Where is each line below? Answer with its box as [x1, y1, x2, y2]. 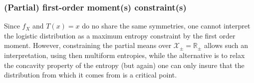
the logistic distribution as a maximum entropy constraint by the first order [4, 30, 236, 40]
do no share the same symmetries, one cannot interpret [82, 20, 251, 31]
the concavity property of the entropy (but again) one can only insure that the [4, 59, 245, 70]
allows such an [204, 40, 249, 50]
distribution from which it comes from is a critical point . [4, 69, 177, 80]
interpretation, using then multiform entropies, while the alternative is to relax [4, 50, 245, 60]
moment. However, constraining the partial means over [4, 40, 172, 50]
